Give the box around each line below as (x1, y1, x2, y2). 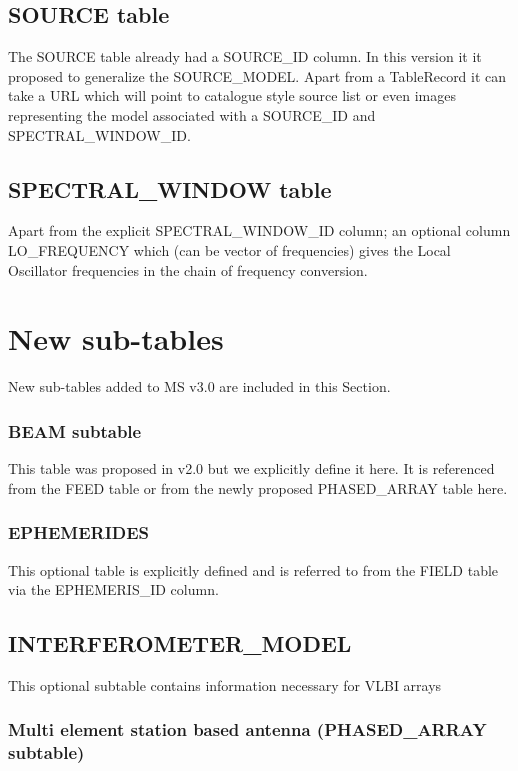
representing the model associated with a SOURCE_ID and (8, 104, 376, 125)
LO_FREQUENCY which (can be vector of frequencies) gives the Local (8, 239, 451, 260)
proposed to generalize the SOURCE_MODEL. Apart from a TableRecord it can (8, 65, 507, 86)
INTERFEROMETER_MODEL (8, 628, 352, 659)
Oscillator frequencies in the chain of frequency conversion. (8, 259, 368, 280)
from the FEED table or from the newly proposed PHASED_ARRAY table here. (8, 477, 508, 498)
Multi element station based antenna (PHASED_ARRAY (8, 717, 487, 742)
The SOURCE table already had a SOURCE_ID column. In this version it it (8, 46, 482, 67)
